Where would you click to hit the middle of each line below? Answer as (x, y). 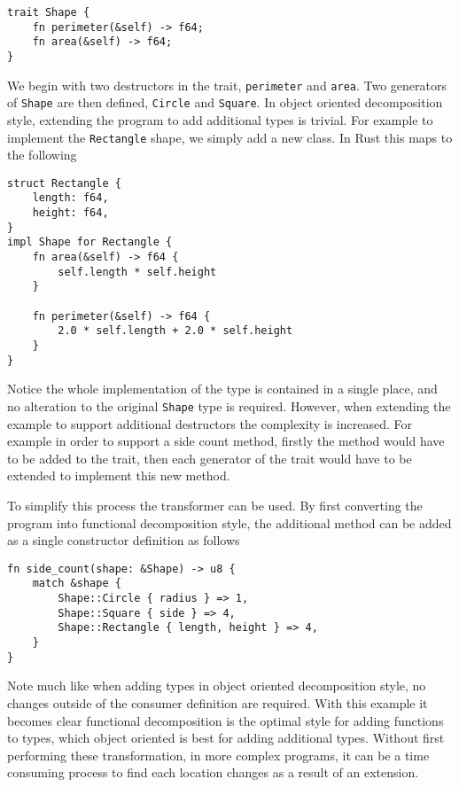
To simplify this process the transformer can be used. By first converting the (215, 505)
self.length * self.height (137, 272)
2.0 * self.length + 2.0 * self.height (175, 331)
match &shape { (77, 584)
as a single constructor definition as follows (124, 540)
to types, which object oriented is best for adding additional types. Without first (226, 738)
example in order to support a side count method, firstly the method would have (226, 441)
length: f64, (70, 198)
